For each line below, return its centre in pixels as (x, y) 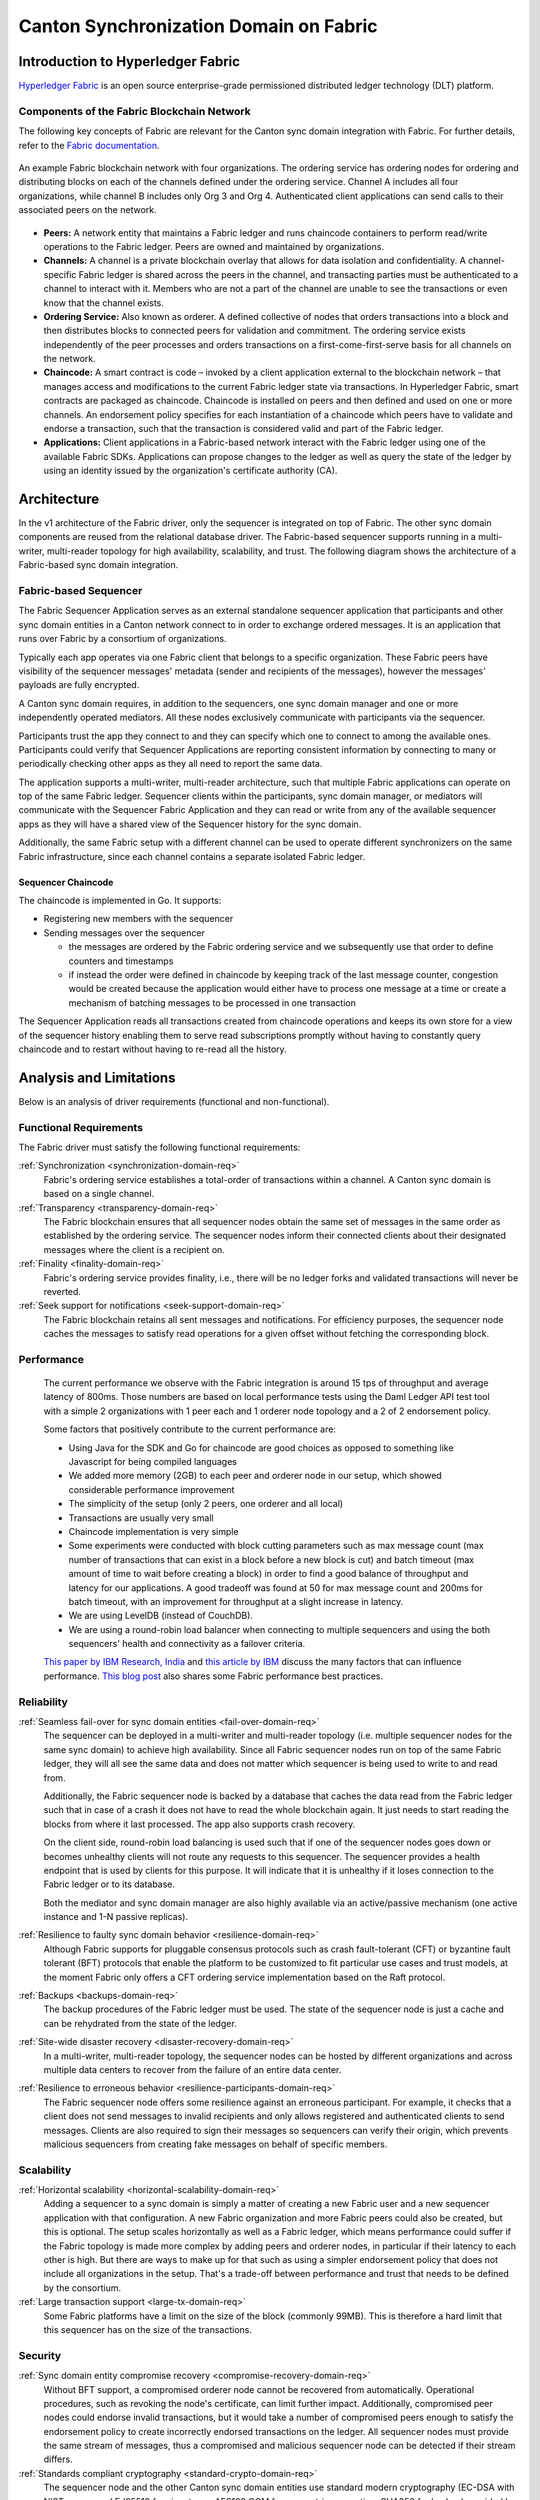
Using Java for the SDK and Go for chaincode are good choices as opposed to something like (261, 1447)
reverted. (62, 1291)
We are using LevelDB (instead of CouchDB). (161, 1616)
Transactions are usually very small (141, 1517)
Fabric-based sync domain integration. (98, 565)
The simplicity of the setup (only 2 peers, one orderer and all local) (206, 1504)
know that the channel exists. (103, 302)
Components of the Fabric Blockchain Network (134, 111)
